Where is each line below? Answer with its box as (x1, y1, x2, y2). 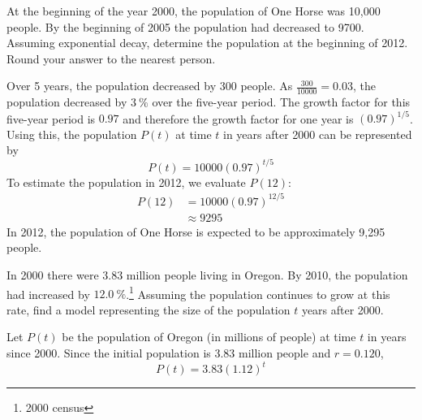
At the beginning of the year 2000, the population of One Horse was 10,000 (6, 2, 381, 19)
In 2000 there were (6, 266, 99, 283)
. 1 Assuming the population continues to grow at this (126, 283, 390, 302)
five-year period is (6, 110, 96, 127)
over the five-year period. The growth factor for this (152, 93, 411, 110)
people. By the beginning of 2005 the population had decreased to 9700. (6, 18, 364, 35)
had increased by (6, 285, 90, 302)
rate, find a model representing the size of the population (6, 301, 291, 318)
